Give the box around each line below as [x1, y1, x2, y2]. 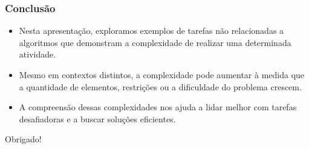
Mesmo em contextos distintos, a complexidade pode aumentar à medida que [19, 68, 305, 81]
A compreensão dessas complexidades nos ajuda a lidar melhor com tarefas [19, 101, 297, 113]
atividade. [19, 48, 56, 61]
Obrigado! [5, 133, 42, 145]
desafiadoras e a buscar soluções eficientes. [19, 112, 176, 125]
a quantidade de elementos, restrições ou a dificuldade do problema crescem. [19, 80, 302, 93]
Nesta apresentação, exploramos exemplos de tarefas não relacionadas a [19, 24, 284, 37]
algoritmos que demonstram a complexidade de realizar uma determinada [19, 36, 291, 48]
